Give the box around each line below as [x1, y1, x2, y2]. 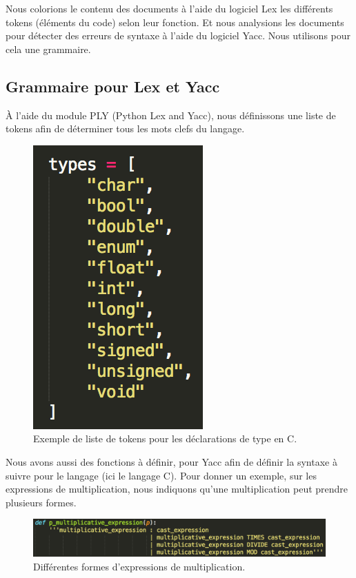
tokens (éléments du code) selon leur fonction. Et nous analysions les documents [6, 14, 344, 29]
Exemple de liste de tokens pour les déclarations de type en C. [33, 431, 297, 446]
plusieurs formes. [6, 495, 77, 509]
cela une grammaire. [6, 41, 91, 56]
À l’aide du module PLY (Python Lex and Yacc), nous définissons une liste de [6, 107, 336, 122]
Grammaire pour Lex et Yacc [6, 75, 220, 96]
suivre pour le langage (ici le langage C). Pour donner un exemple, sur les [6, 468, 317, 482]
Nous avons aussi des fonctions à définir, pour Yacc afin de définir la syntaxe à [6, 454, 337, 468]
